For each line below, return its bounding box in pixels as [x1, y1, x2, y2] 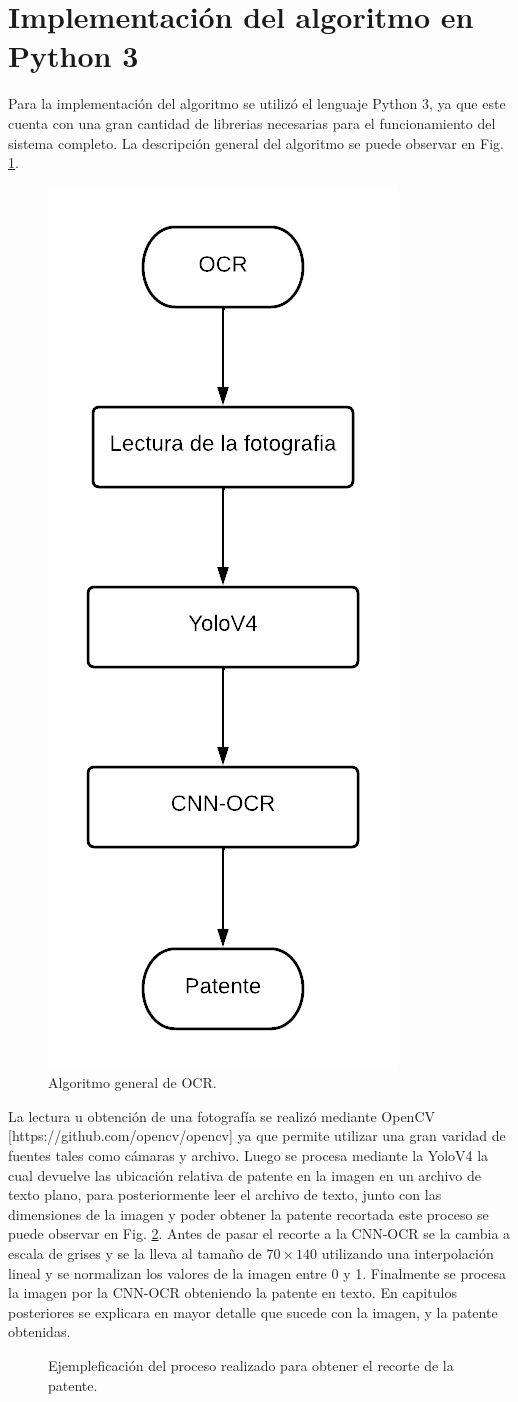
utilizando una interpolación [321, 1243, 494, 1264]
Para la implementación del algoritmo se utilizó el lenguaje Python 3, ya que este [8, 93, 506, 114]
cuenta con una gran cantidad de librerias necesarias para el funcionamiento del [8, 112, 496, 133]
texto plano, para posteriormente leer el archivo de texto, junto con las [8, 1184, 442, 1205]
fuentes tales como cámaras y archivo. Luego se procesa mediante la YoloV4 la [8, 1145, 489, 1166]
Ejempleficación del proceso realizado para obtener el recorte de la [48, 1355, 454, 1375]
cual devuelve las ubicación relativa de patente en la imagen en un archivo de [8, 1164, 482, 1185]
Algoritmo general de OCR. [48, 1072, 217, 1093]
